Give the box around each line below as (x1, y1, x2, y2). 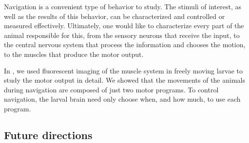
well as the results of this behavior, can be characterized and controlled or (4, 11, 225, 21)
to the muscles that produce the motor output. (4, 49, 144, 59)
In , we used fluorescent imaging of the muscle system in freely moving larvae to (4, 65, 243, 75)
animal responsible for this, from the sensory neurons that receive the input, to (4, 30, 240, 40)
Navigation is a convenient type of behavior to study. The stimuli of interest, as (4, 1, 241, 11)
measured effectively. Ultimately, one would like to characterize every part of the (4, 20, 244, 31)
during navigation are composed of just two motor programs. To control (4, 84, 219, 94)
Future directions (4, 127, 93, 142)
